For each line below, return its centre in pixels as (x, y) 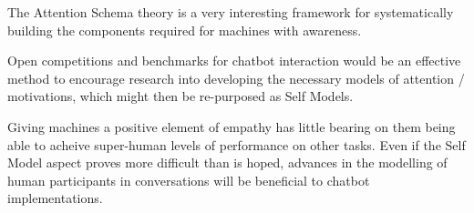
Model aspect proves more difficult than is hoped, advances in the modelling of (227, 162)
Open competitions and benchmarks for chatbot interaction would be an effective (234, 61)
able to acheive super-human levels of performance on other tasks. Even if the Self (237, 144)
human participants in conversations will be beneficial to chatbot (189, 180)
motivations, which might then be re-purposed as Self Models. (180, 96)
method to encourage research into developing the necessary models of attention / (236, 78)
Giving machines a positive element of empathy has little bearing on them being (232, 126)
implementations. (55, 198)
